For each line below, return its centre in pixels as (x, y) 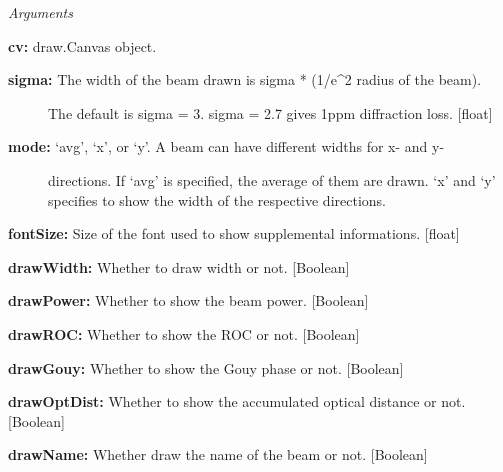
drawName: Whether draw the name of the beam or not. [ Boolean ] (218, 454)
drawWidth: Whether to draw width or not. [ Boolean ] (179, 266)
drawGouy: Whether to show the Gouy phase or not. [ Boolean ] (206, 367)
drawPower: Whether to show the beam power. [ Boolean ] (188, 300)
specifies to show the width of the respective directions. (217, 199)
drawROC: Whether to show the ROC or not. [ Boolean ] (184, 333)
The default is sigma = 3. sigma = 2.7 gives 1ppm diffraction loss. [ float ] (270, 112)
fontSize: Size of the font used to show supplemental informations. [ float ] (234, 233)
